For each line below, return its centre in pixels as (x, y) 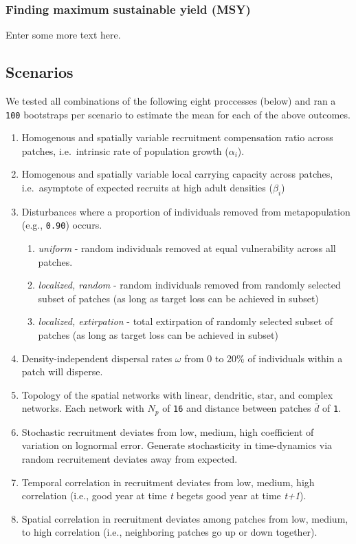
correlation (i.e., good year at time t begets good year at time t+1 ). (164, 495)
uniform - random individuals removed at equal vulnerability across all (187, 248)
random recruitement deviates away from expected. (130, 459)
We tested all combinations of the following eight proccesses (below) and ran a (171, 101)
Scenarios (40, 72)
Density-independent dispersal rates (97, 358)
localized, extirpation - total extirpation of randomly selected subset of (186, 321)
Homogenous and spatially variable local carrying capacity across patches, (177, 174)
